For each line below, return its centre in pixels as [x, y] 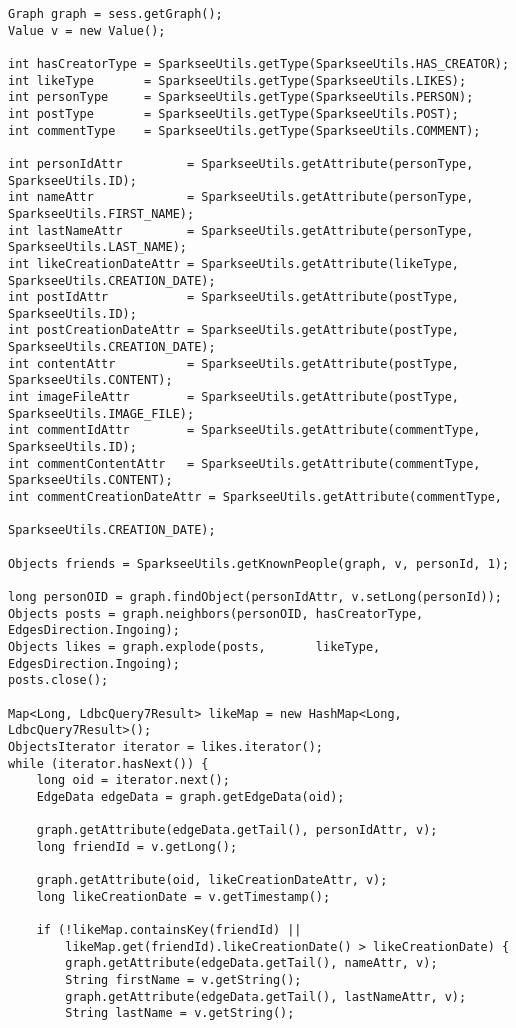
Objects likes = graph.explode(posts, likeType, [194, 646]
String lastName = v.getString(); [180, 1013]
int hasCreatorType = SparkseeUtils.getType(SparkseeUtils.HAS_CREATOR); [259, 63]
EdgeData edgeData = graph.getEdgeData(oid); [190, 796]
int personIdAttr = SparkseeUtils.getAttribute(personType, [241, 163]
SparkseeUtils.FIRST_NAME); [101, 213]
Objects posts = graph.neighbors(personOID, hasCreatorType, [216, 613]
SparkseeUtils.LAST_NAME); [97, 247]
